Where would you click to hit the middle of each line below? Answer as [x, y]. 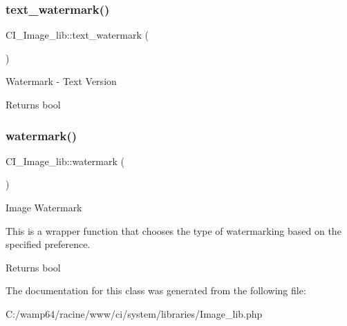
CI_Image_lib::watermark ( [65, 161]
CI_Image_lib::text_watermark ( [77, 35]
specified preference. [48, 244]
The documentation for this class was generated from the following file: [156, 290]
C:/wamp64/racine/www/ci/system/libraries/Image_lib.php [134, 313]
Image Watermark [44, 207]
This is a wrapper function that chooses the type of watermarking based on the [173, 230]
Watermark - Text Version [61, 81]
